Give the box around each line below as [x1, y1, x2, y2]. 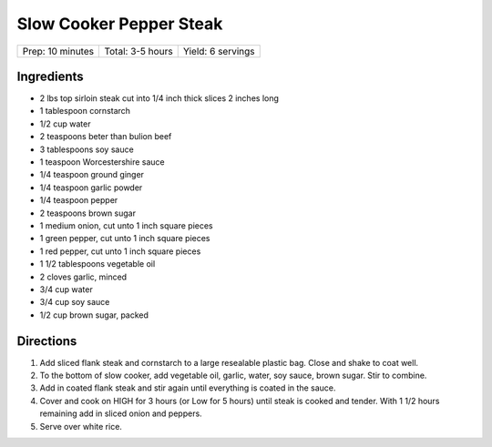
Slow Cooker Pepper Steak [16, 14, 223, 34]
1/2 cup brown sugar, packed [39, 310, 149, 320]
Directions [16, 333, 77, 349]
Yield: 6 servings [182, 45, 255, 57]
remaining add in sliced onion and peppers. [39, 408, 202, 419]
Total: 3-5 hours [104, 45, 173, 57]
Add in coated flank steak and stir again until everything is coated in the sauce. [39, 382, 336, 393]
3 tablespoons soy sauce [39, 144, 134, 155]
